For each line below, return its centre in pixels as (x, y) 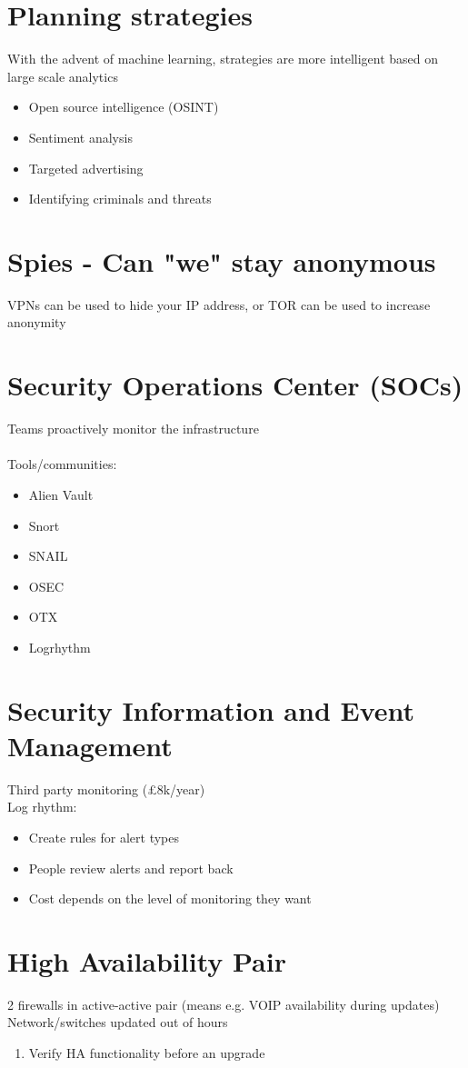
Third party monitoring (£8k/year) (106, 789)
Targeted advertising (86, 168)
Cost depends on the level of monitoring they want (170, 898)
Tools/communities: (62, 464)
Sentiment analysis (80, 137)
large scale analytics (63, 76)
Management (90, 745)
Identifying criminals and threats (120, 199)
